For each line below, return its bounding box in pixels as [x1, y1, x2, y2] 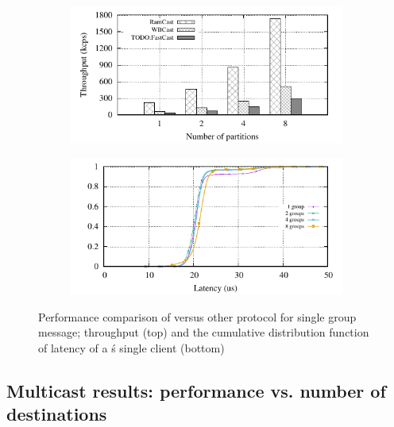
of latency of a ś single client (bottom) [38, 340, 225, 356]
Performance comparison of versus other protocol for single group [38, 308, 357, 325]
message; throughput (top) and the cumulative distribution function [38, 324, 369, 340]
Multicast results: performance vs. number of [6, 378, 386, 402]
